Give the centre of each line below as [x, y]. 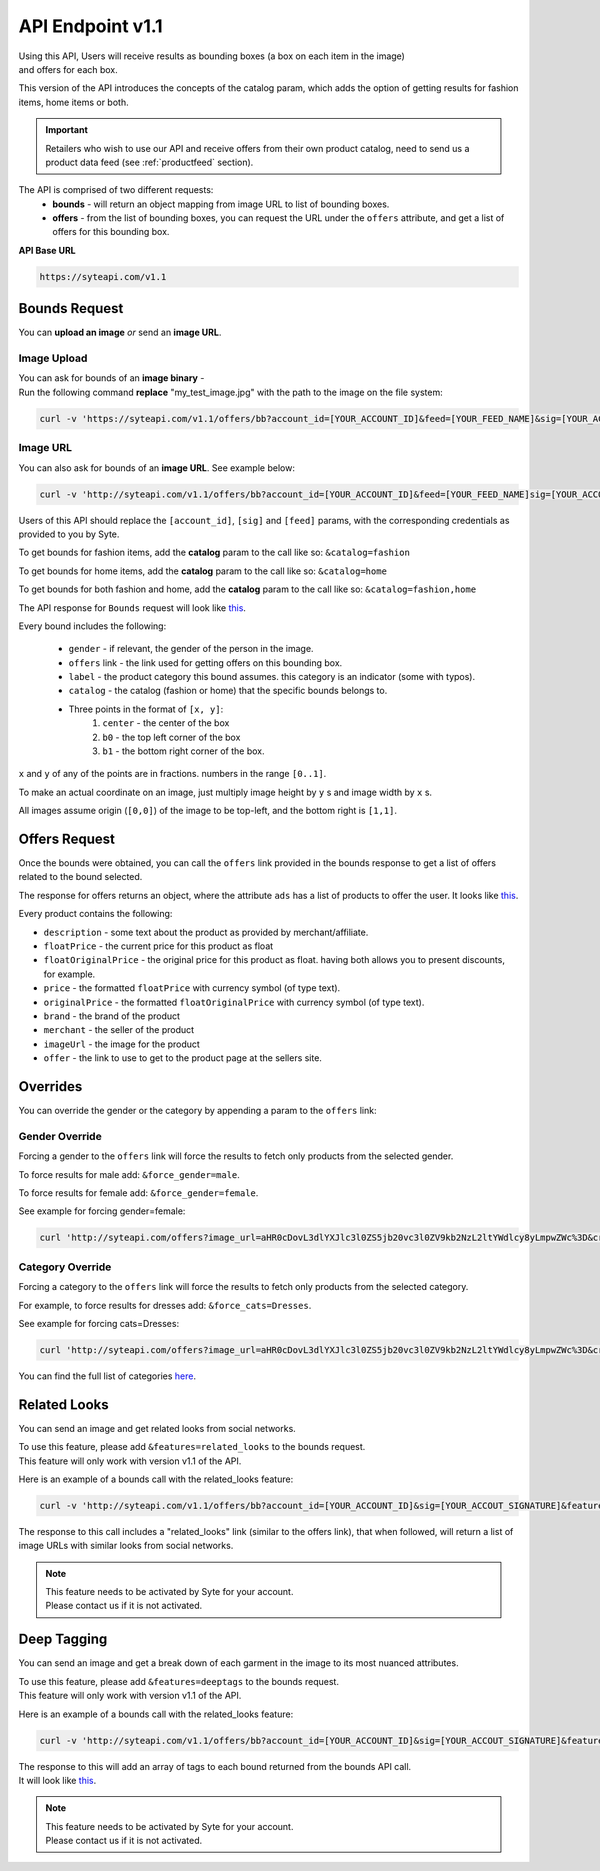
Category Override [65, 1267]
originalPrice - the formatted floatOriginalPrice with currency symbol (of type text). [234, 1002]
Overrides [50, 1086]
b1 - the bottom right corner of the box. [183, 751]
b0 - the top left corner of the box [171, 737]
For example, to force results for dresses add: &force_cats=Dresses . [165, 1305]
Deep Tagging [63, 1639]
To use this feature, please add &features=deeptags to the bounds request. [179, 1681]
